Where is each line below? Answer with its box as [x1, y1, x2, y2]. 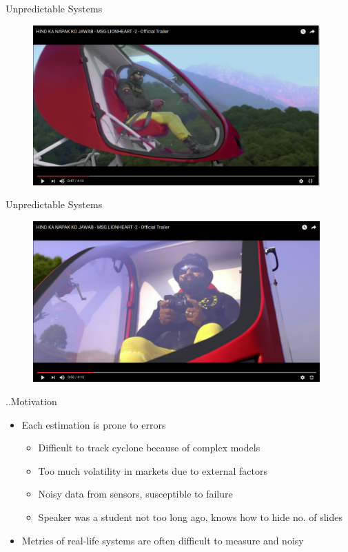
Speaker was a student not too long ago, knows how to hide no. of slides [38, 510, 342, 524]
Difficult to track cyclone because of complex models [38, 440, 260, 455]
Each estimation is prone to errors [21, 417, 166, 431]
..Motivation [6, 394, 57, 409]
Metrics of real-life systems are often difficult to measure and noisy [21, 533, 304, 547]
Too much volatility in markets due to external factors [38, 463, 267, 478]
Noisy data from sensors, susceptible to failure [38, 487, 233, 501]
